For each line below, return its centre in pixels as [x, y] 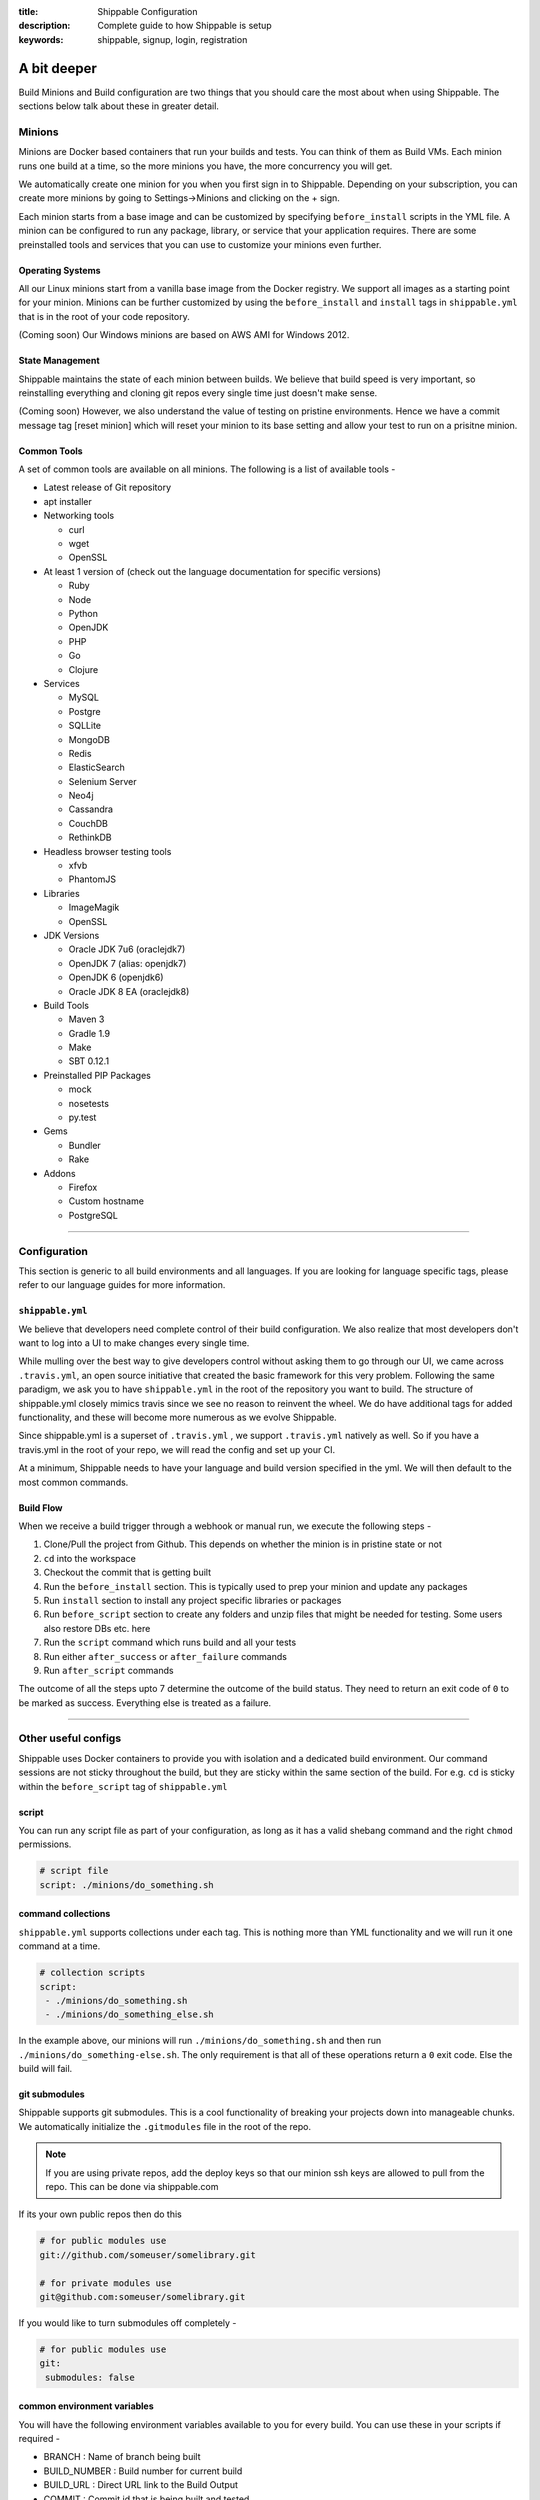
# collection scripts [92, 1973]
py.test [82, 1117]
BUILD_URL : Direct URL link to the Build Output [141, 2485]
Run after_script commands [108, 1670]
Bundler [85, 1145]
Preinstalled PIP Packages [97, 1075]
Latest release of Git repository [107, 487]
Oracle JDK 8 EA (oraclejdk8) [129, 991]
